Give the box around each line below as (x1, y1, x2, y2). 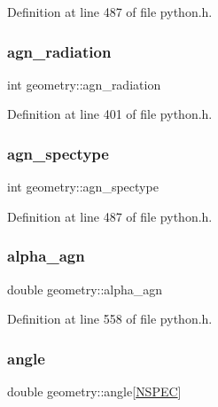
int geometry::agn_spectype (7, 177, 159, 196)
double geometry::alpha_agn (7, 279, 163, 298)
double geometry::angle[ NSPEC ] (7, 382, 182, 401)
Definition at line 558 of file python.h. (7, 309, 213, 328)
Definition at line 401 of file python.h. (7, 105, 213, 123)
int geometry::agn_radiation (7, 74, 161, 93)
